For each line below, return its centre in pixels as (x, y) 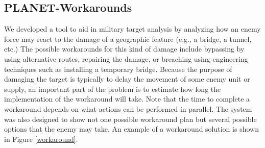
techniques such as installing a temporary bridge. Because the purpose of (118, 69)
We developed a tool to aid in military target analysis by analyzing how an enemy (132, 29)
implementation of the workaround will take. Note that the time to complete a (127, 99)
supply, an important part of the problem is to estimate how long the (113, 89)
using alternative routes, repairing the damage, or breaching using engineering (126, 58)
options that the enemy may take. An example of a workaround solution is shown (131, 129)
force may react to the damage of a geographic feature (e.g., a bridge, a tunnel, (128, 39)
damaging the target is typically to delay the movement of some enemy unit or (127, 79)
